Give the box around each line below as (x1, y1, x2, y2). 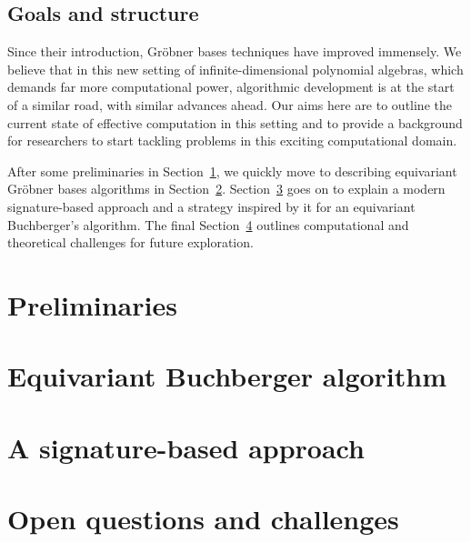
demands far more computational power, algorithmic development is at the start (7, 77, 455, 96)
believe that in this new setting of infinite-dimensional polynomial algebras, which (7, 59, 464, 78)
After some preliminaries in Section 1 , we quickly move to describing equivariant (7, 161, 457, 180)
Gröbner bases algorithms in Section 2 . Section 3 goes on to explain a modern (7, 179, 446, 198)
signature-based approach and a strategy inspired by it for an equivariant (7, 196, 416, 216)
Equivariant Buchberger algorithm (7, 357, 447, 395)
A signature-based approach (7, 428, 365, 466)
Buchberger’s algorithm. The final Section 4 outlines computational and (7, 215, 409, 234)
